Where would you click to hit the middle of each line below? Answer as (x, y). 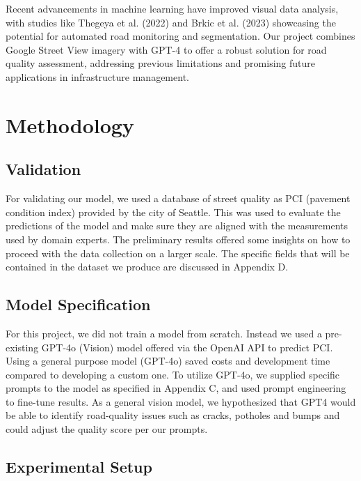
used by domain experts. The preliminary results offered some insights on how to (178, 239)
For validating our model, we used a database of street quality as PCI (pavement (178, 198)
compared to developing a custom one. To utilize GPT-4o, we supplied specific (173, 374)
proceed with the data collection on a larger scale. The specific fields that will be (178, 253)
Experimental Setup (79, 467)
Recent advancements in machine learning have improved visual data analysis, (172, 8)
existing (22, 347)
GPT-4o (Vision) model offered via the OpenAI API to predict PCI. (187, 347)
